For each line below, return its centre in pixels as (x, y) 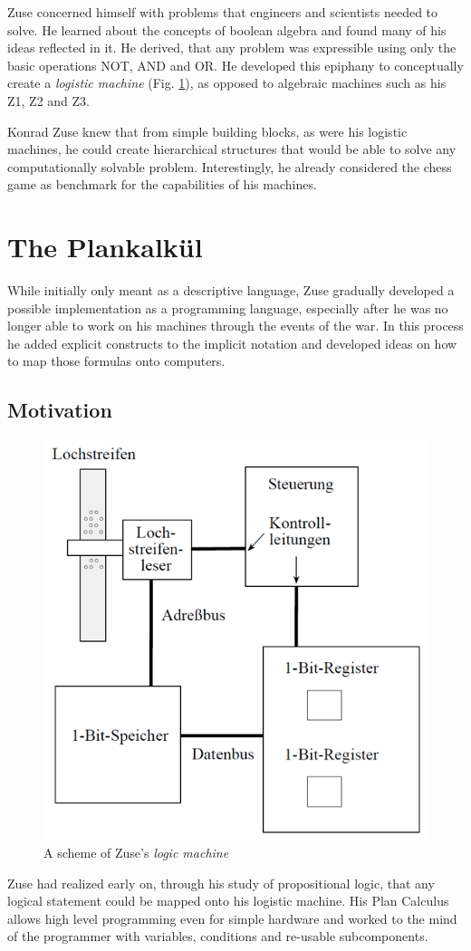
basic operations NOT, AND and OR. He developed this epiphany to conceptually (235, 65)
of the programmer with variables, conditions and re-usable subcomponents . (218, 936)
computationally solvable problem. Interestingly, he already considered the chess (230, 166)
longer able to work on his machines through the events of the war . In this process (235, 326)
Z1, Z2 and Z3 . (49, 100)
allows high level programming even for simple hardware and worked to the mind (232, 918)
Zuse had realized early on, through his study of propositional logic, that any (221, 883)
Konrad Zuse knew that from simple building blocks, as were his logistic (207, 131)
